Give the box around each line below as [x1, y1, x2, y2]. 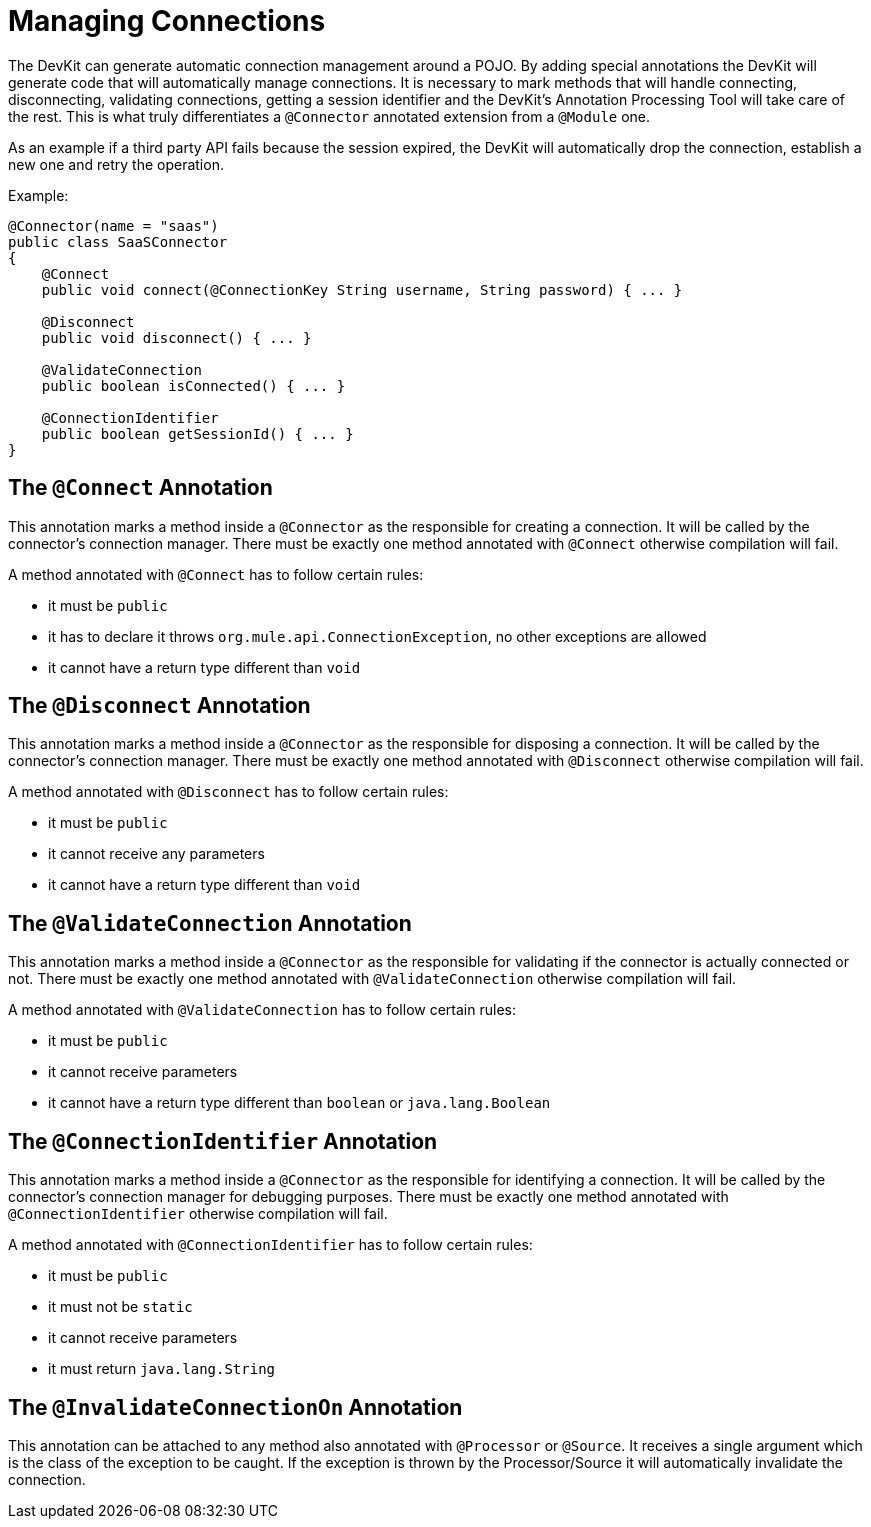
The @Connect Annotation [8, 475, 273, 501]
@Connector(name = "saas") [8, 217, 219, 234]
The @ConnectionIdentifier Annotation [8, 1128, 438, 1154]
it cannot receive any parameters [48, 845, 265, 863]
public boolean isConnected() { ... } [41, 377, 346, 394]
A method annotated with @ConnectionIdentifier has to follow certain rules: [8, 1236, 533, 1254]
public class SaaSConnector [8, 233, 228, 250]
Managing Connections [8, 4, 326, 38]
